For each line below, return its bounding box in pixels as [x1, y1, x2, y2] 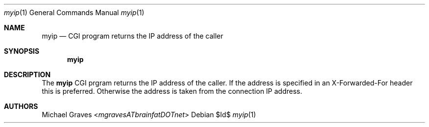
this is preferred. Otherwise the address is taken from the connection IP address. [42, 87, 303, 95]
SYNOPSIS [4, 47, 40, 55]
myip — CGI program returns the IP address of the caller [42, 32, 223, 40]
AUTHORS [4, 102, 38, 110]
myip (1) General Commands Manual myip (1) [4, 8, 144, 17]
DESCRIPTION [4, 70, 51, 79]
